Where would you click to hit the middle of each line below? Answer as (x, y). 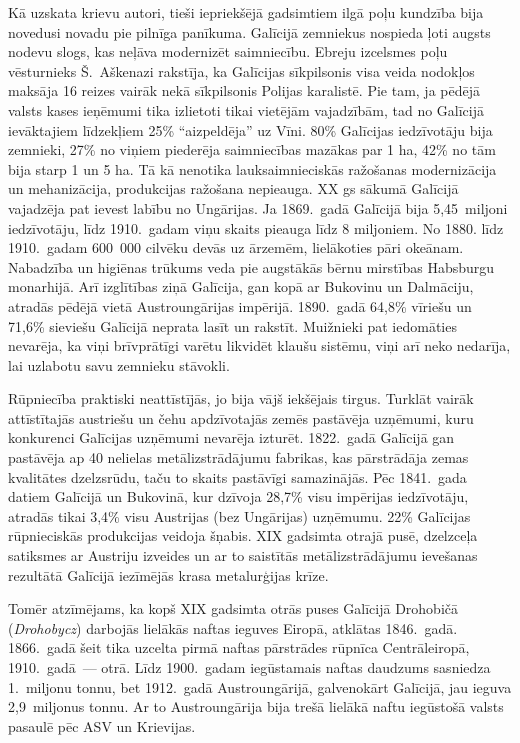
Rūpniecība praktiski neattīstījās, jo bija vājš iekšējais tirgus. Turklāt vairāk (241, 398)
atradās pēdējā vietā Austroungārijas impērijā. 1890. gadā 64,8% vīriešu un (240, 305)
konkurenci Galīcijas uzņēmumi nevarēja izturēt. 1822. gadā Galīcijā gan (231, 437)
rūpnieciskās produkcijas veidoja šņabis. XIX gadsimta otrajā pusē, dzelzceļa (243, 535)
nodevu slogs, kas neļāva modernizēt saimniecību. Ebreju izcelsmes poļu (228, 51)
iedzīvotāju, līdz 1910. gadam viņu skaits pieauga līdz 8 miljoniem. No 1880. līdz (256, 227)
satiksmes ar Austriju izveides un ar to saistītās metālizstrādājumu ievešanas (243, 555)
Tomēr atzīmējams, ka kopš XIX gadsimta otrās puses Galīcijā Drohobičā (233, 608)
